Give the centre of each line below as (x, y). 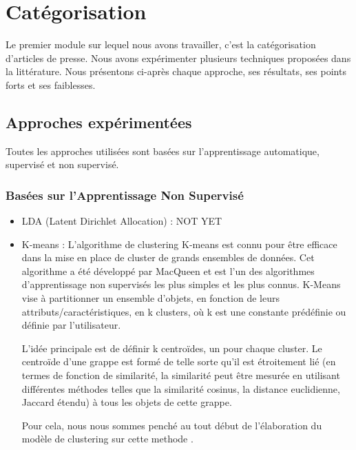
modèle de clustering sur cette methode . (107, 439)
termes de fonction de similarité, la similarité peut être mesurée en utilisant (181, 375)
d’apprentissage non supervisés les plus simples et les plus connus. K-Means (181, 284)
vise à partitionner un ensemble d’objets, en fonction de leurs (150, 298)
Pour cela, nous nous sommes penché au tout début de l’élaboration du (172, 425)
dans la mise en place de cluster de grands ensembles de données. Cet (168, 257)
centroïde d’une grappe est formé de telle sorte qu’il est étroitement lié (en (179, 361)
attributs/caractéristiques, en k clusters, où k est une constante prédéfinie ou (184, 311)
